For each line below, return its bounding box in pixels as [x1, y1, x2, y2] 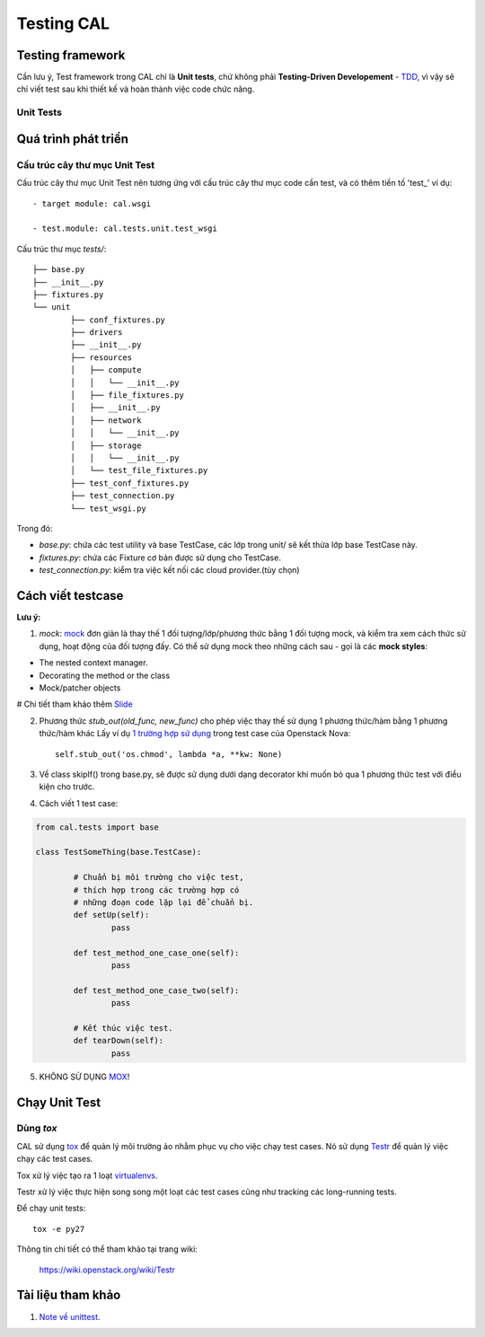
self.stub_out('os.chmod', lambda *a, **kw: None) [55, 749, 283, 759]
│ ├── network [70, 415, 142, 426]
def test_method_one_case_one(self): [73, 947, 240, 958]
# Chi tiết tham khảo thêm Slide [16, 699, 134, 709]
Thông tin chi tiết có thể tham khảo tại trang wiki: [16, 1244, 198, 1254]
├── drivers [70, 328, 123, 338]
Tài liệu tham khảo [16, 1288, 121, 1303]
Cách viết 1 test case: [39, 797, 119, 808]
